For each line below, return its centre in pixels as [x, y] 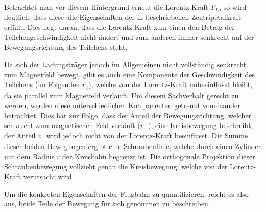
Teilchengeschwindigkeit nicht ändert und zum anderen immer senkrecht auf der [129, 37]
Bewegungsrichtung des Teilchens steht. [66, 47]
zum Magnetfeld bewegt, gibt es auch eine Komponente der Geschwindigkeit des [130, 74]
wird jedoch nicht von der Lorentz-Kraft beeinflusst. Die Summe [147, 135]
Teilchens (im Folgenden [42, 84]
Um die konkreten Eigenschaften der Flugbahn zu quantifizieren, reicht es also [126, 193]
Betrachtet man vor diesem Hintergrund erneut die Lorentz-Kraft [106, 7]
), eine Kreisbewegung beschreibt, [201, 125]
